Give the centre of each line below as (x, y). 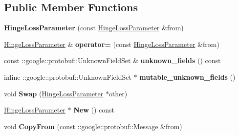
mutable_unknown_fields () (187, 77)
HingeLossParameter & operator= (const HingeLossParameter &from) (112, 44)
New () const (94, 110)
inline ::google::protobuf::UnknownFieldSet (68, 77)
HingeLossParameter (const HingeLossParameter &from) (94, 28)
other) (118, 93)
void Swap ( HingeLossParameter (54, 93)
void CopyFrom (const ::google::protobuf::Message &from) (93, 126)
